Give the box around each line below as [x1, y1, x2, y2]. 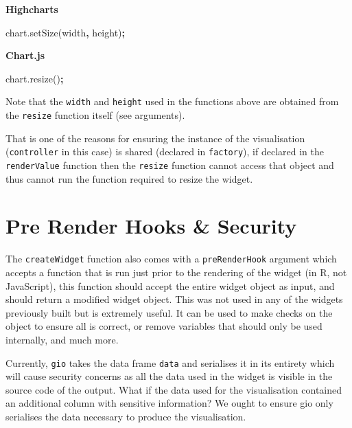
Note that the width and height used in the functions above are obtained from [5, 94, 339, 109]
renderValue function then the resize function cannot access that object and [5, 157, 334, 172]
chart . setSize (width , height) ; [5, 25, 125, 39]
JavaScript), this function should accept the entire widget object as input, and [5, 278, 335, 293]
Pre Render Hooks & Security [5, 212, 297, 240]
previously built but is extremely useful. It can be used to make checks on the [5, 305, 333, 319]
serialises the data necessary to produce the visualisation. [5, 409, 246, 423]
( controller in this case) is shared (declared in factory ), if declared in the [5, 144, 324, 159]
